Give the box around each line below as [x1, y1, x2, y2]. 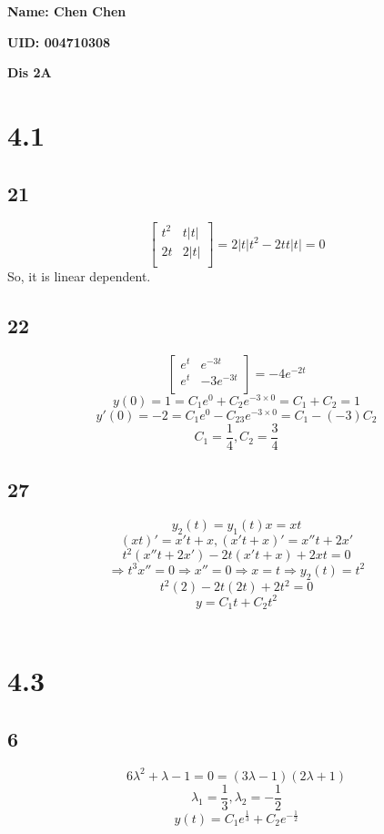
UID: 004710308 [7, 32, 111, 51]
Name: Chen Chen [7, 2, 126, 20]
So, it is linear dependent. [7, 266, 151, 285]
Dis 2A [7, 63, 52, 82]
